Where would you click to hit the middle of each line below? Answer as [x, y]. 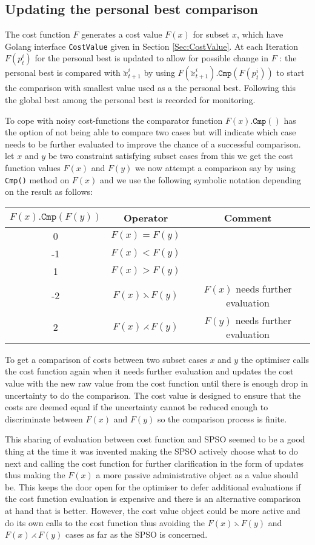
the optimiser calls [275, 359]
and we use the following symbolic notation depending [201, 179]
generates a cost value [122, 34]
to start [290, 73]
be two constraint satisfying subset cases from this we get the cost [171, 156]
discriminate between [44, 418]
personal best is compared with [63, 73]
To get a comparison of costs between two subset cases [106, 359]
